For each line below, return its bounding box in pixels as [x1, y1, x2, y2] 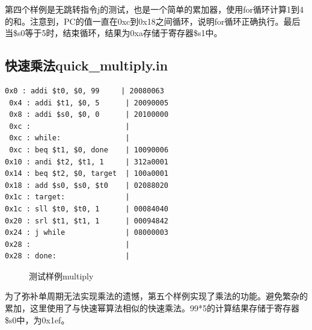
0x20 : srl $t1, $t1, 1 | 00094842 [5, 216, 169, 225]
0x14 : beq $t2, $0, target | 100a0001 [5, 169, 169, 178]
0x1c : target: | [5, 193, 130, 202]
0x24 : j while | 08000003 [5, 228, 169, 237]
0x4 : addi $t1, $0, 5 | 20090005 [9, 98, 169, 107]
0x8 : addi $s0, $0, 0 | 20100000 [9, 110, 169, 119]
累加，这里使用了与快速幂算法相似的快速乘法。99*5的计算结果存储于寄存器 [5, 302, 299, 314]
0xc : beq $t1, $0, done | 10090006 [9, 145, 169, 154]
